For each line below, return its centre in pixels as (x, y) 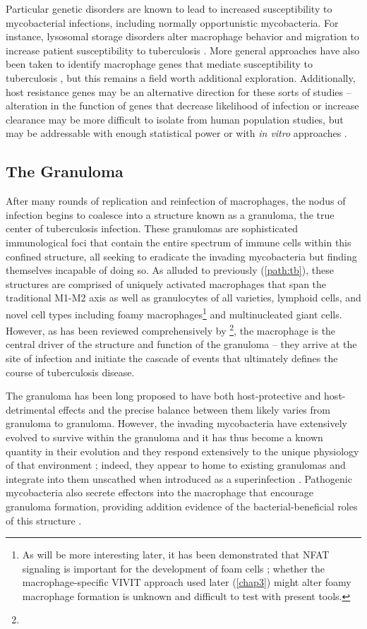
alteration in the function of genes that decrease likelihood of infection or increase (182, 106)
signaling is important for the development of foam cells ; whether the (173, 568)
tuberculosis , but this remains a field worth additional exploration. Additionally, (181, 77)
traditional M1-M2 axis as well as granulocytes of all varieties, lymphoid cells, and (183, 298)
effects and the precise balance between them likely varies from (194, 409)
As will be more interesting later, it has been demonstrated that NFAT (176, 555)
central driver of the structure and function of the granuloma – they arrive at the (181, 344)
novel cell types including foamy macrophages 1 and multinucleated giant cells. (174, 313)
